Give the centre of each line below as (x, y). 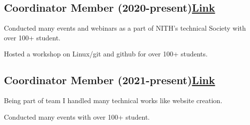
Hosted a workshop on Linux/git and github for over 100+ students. (106, 54)
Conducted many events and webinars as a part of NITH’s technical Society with (125, 28)
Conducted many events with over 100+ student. (77, 116)
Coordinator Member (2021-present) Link (110, 80)
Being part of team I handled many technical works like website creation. (113, 100)
